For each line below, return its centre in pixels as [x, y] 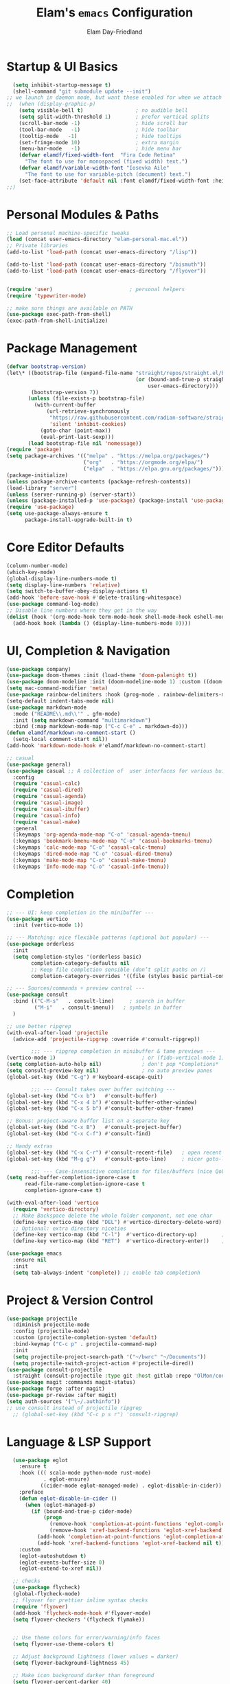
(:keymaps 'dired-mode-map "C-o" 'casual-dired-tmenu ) [93, 854]
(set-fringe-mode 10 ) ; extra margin [99, 142]
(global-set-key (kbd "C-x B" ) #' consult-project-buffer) [94, 1128]
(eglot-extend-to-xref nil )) [60, 1569]
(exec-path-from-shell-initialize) [57, 321]
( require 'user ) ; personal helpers [96, 289]
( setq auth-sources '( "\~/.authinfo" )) [64, 1401]
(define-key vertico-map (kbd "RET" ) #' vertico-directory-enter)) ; [119, 1241]
